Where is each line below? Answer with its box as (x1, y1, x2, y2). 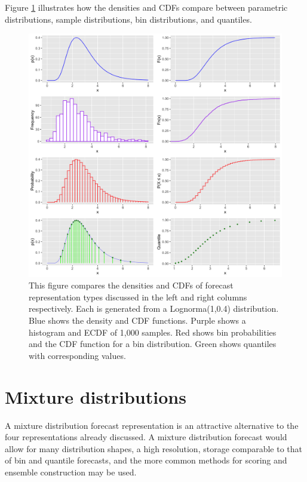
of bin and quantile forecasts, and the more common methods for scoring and (5, 454, 287, 466)
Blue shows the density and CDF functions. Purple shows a (29, 314, 246, 326)
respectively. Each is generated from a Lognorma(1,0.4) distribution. (29, 302, 279, 315)
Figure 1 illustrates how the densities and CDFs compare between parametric (5, 1, 288, 13)
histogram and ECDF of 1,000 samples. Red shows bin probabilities (29, 326, 277, 338)
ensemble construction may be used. (5, 465, 137, 478)
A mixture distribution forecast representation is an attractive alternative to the (5, 419, 299, 431)
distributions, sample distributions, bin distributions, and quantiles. (5, 13, 252, 25)
